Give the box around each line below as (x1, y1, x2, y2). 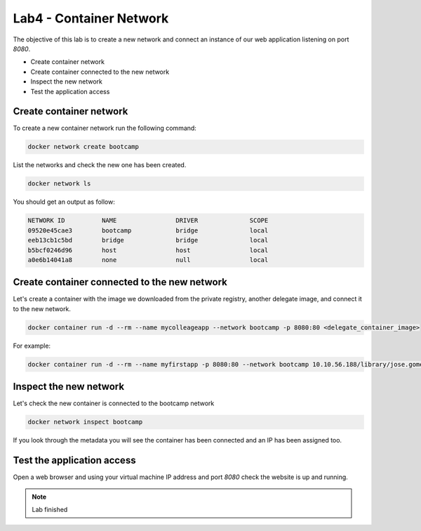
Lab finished (32, 505, 68, 513)
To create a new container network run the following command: (13, 124, 196, 133)
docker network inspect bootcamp (27, 418, 143, 426)
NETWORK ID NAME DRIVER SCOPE (27, 216, 269, 225)
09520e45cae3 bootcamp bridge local (27, 226, 269, 235)
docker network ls (27, 180, 91, 188)
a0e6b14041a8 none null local (27, 256, 269, 263)
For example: (13, 341, 51, 350)
